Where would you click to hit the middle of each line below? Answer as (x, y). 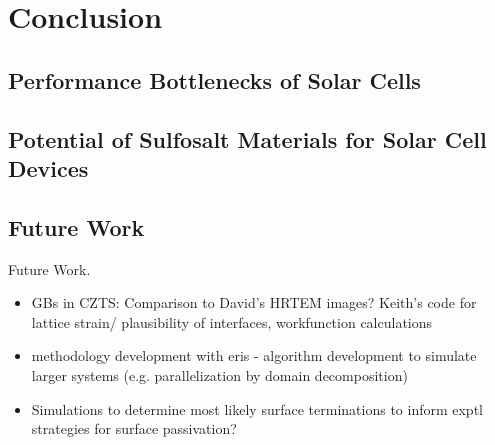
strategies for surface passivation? (134, 428)
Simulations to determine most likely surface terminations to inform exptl (257, 408)
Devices (48, 167)
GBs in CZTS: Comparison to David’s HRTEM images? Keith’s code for (254, 302)
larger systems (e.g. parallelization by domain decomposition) (219, 374)
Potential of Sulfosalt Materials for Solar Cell (247, 138)
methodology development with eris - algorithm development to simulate (254, 355)
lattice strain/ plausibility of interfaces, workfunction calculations (232, 321)
